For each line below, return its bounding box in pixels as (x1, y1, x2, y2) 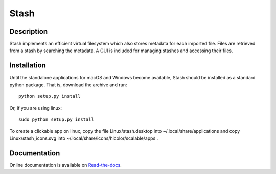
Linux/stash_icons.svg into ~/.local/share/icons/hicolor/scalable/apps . (9, 135, 158, 141)
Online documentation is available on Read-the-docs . (9, 162, 122, 168)
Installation (9, 61, 46, 70)
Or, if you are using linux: (9, 105, 62, 111)
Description (9, 27, 48, 36)
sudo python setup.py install (18, 116, 95, 122)
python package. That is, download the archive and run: (9, 82, 127, 88)
